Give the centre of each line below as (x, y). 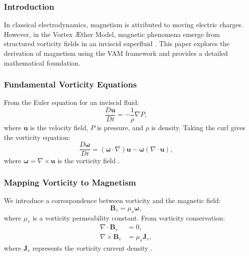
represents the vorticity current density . (93, 247)
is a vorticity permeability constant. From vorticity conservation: (129, 217)
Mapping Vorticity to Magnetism (70, 182)
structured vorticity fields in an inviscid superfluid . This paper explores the (117, 43)
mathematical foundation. (42, 62)
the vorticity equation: (37, 137)
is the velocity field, (59, 128)
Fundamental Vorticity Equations (70, 84)
